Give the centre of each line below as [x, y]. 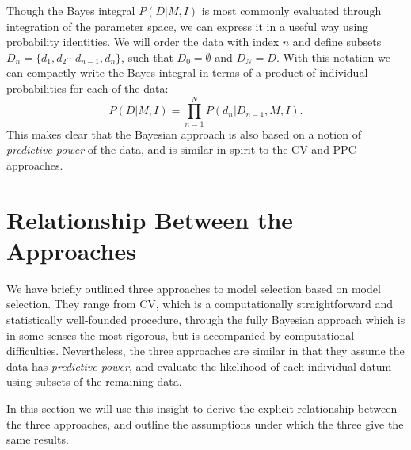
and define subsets [337, 42]
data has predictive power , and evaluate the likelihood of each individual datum [199, 366]
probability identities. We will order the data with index [143, 42]
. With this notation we [333, 57]
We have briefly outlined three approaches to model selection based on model [194, 288]
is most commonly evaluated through [291, 10]
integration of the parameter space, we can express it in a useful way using [188, 26]
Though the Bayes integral [71, 10]
